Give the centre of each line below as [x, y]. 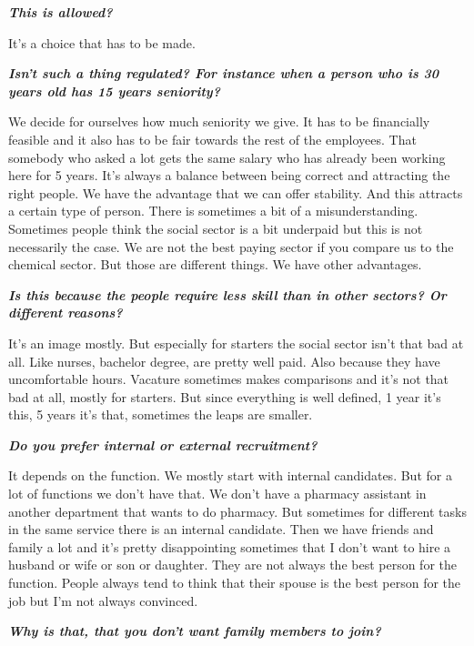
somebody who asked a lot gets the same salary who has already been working [227, 157]
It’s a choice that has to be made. [102, 42]
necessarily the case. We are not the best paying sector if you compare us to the [231, 246]
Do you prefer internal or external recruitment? [163, 444]
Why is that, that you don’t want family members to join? [195, 631]
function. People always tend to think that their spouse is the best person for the [235, 583]
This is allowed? [61, 12]
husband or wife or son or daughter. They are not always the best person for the [232, 565]
